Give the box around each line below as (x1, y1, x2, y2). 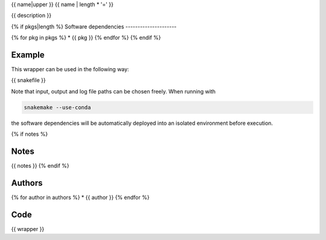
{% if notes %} (11, 130, 48, 138)
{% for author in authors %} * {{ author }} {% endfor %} (11, 194, 150, 201)
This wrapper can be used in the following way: (11, 66, 129, 73)
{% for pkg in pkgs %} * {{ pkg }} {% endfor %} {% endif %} (11, 34, 161, 42)
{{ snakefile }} (11, 77, 46, 84)
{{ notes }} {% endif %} (11, 162, 69, 169)
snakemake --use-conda (24, 104, 91, 111)
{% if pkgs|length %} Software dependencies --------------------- (11, 23, 177, 30)
